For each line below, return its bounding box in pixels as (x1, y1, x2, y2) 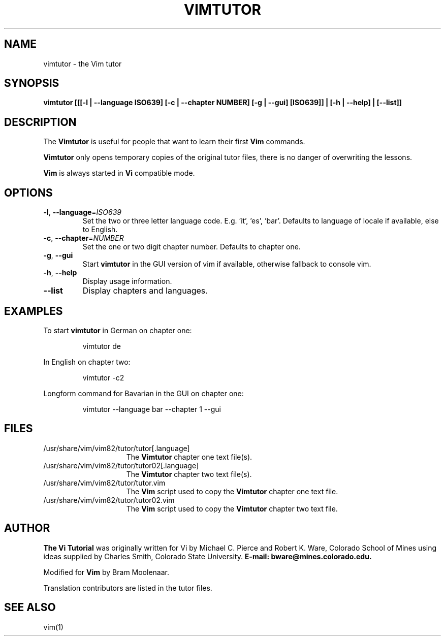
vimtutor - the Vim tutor (43, 59, 122, 68)
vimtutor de (82, 341, 121, 350)
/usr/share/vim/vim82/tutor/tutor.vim (43, 478, 166, 487)
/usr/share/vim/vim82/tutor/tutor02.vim (43, 495, 175, 504)
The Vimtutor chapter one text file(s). (126, 452, 252, 461)
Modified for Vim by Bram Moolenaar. (43, 567, 169, 577)
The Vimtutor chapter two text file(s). (126, 469, 252, 478)
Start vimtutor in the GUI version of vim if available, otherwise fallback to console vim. (82, 260, 371, 269)
